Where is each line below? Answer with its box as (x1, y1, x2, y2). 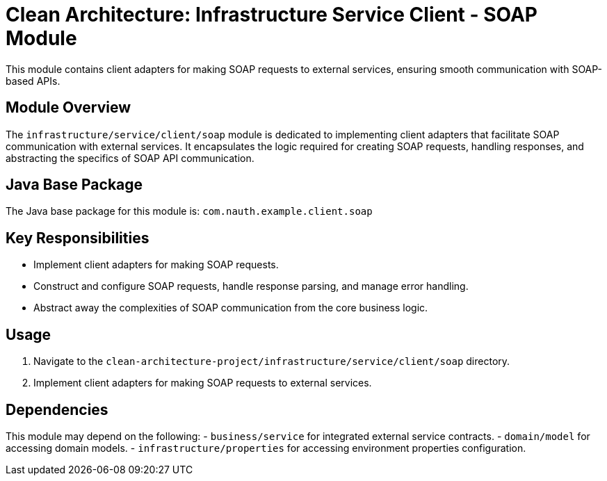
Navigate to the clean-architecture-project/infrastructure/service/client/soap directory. (33, 355, 510, 368)
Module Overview (6, 99, 131, 117)
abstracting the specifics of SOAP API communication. (6, 152, 254, 164)
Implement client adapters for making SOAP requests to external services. (33, 377, 372, 389)
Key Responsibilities (6, 229, 149, 247)
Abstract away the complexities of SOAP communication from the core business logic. (33, 302, 428, 314)
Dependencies (6, 400, 108, 418)
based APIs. (6, 74, 60, 87)
